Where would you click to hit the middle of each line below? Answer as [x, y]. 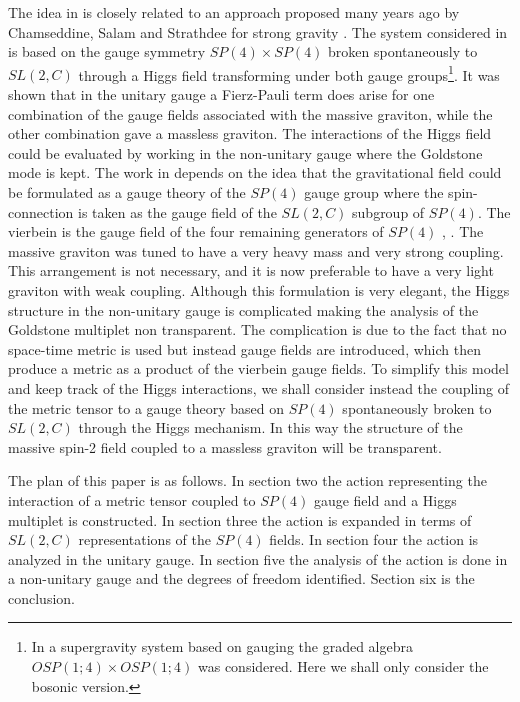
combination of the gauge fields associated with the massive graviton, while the [250, 113]
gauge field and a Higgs [385, 499]
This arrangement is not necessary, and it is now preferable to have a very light [251, 270]
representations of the [144, 539]
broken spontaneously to [403, 51]
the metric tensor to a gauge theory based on [146, 407]
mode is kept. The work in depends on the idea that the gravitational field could [255, 172]
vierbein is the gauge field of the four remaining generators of [196, 231]
